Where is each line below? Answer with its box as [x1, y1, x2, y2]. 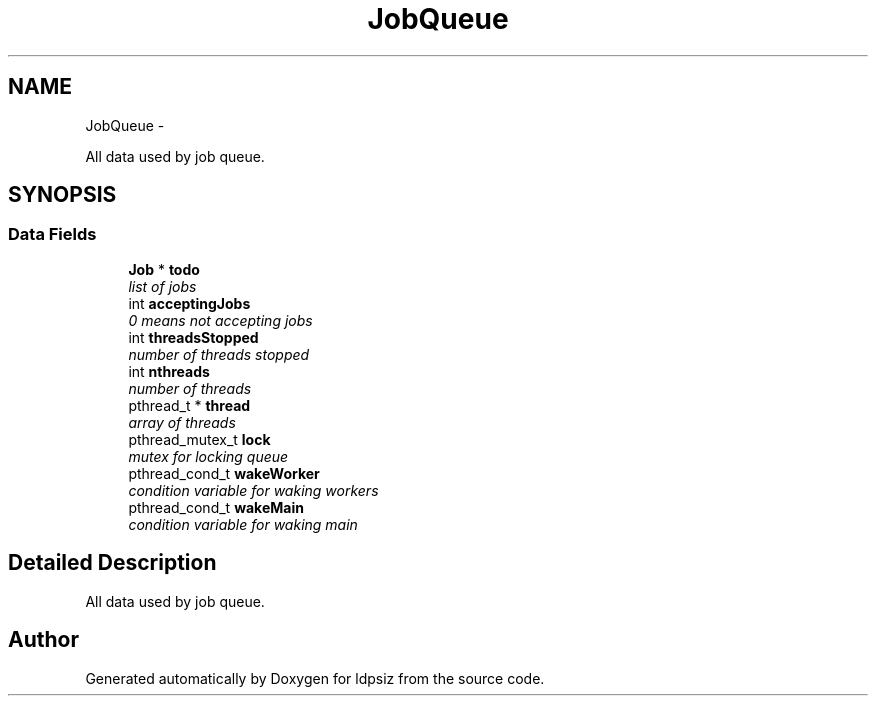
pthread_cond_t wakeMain [128, 498, 304, 516]
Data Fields [8, 224, 97, 245]
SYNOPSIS [8, 182, 117, 208]
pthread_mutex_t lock [128, 430, 271, 448]
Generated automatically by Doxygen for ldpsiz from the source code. [85, 669, 545, 687]
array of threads [128, 413, 236, 431]
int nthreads [128, 362, 210, 380]
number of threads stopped [128, 345, 310, 363]
